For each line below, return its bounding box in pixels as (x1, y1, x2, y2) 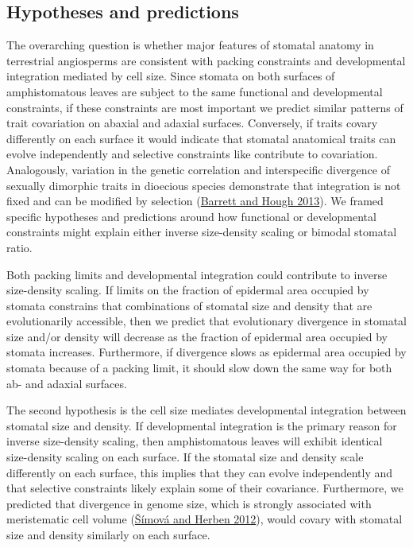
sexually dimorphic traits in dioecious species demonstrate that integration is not (6, 177, 401, 193)
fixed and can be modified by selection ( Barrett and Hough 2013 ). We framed (6, 192, 384, 209)
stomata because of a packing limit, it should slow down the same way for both (6, 360, 392, 376)
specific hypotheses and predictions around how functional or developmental (6, 208, 376, 224)
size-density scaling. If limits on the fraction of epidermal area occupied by (6, 282, 369, 298)
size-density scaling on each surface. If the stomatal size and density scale (6, 449, 364, 465)
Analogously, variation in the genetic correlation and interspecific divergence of (6, 161, 390, 177)
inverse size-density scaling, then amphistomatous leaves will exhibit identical (6, 433, 383, 449)
